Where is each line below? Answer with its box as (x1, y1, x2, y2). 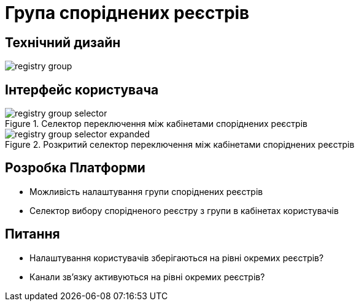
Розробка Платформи (5, 160, 145, 176)
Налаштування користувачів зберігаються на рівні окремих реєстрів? (29, 252, 324, 263)
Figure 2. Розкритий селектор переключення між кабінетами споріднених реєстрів (5, 139, 355, 150)
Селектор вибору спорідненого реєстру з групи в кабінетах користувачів (29, 205, 339, 216)
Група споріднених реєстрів (5, 2, 250, 23)
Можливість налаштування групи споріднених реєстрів (29, 186, 263, 197)
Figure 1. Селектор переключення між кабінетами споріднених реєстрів (5, 118, 307, 129)
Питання (5, 226, 60, 242)
